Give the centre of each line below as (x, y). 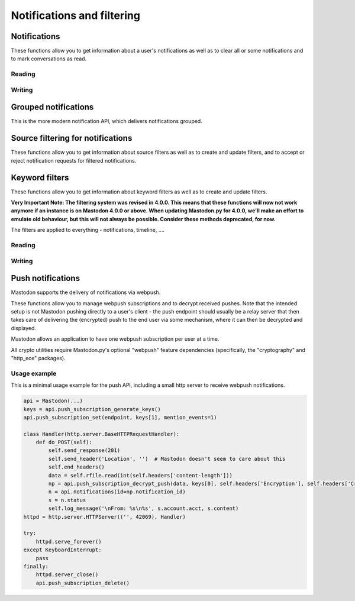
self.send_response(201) (84, 450)
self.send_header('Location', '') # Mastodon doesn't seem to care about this (167, 459)
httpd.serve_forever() (69, 542)
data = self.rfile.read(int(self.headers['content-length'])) (141, 475)
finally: (36, 566)
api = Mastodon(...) (53, 401)
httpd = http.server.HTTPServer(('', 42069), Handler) (104, 517)
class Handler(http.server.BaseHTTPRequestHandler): (101, 434)
